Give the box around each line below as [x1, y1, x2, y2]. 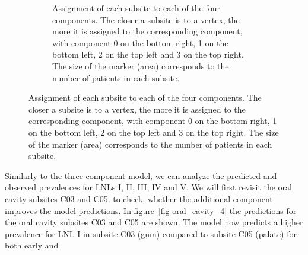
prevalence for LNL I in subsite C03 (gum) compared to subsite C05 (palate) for [5, 227, 297, 240]
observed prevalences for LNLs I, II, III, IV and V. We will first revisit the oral [5, 181, 292, 193]
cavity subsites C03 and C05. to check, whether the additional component [5, 192, 273, 205]
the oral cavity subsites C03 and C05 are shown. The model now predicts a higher [5, 216, 303, 228]
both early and [5, 239, 59, 251]
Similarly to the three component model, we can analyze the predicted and [5, 169, 277, 181]
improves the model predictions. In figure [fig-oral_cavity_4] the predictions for [5, 204, 297, 216]
